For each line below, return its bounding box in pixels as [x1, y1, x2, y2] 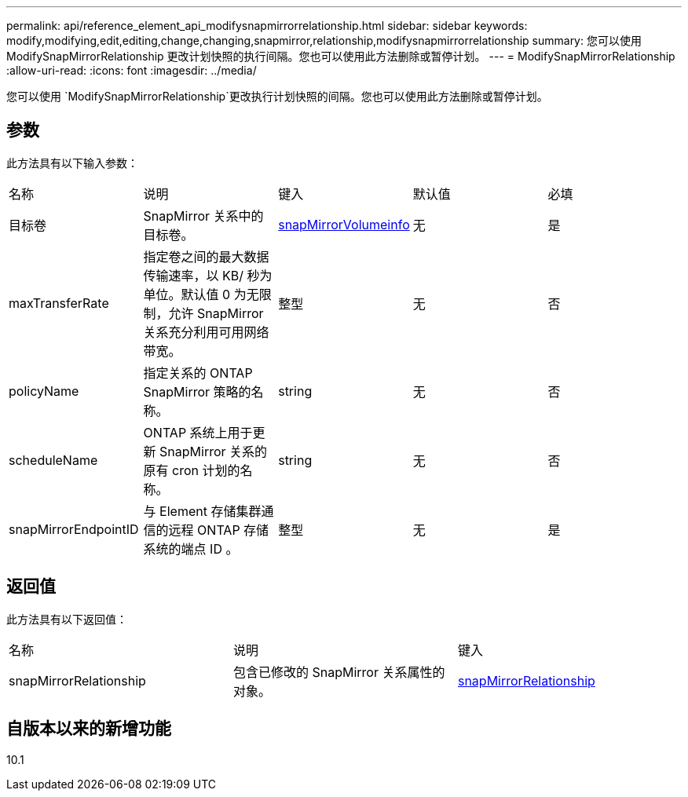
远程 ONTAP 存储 [168, 521, 269, 538]
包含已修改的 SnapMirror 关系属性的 [232, 664, 445, 680]
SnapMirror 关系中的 [143, 207, 264, 224]
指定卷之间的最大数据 [143, 248, 269, 265]
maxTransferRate [9, 294, 109, 311]
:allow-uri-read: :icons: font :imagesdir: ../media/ [6, 64, 257, 77]
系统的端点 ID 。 [143, 540, 239, 557]
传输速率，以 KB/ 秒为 [143, 267, 273, 283]
